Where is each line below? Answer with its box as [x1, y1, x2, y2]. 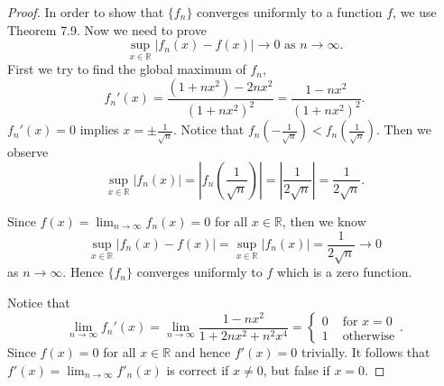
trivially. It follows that [301, 343, 430, 362]
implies [79, 120, 119, 139]
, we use [393, 3, 437, 21]
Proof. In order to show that [7, 3, 164, 21]
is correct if [166, 360, 229, 379]
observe [7, 142, 49, 161]
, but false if [263, 360, 330, 379]
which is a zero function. [276, 262, 412, 281]
